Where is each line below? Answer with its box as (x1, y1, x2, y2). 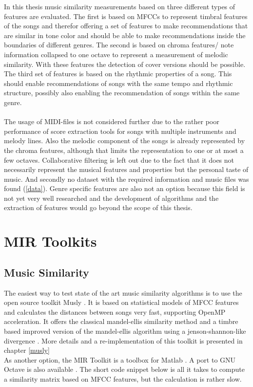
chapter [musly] (4, 345, 50, 355)
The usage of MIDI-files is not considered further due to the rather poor (4, 116, 219, 127)
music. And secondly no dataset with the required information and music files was (4, 173, 249, 184)
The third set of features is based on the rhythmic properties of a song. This (4, 68, 232, 79)
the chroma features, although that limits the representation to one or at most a (4, 145, 244, 155)
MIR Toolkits (4, 231, 97, 251)
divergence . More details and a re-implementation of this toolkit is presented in (4, 335, 243, 345)
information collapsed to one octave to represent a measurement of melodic (4, 49, 228, 59)
